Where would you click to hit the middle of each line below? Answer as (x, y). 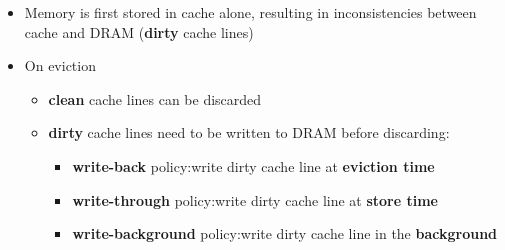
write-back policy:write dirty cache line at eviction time (253, 165)
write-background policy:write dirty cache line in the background (285, 233)
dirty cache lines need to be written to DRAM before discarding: (249, 132)
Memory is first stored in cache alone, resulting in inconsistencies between (250, 12)
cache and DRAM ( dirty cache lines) (139, 31)
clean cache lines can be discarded (155, 98)
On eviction (60, 65)
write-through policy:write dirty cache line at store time (255, 199)
